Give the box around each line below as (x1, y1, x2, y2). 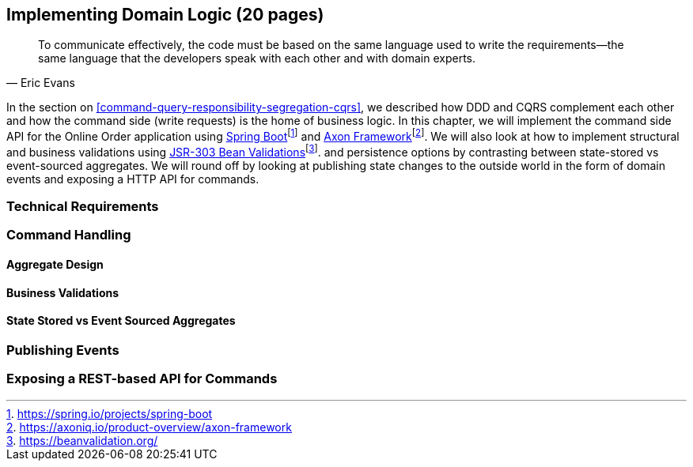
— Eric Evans (6, 76, 75, 90)
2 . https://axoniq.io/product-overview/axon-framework (6, 420, 292, 434)
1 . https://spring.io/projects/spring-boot (6, 406, 213, 420)
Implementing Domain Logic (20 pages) (6, 5, 324, 24)
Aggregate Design (6, 258, 104, 272)
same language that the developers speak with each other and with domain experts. (38, 51, 476, 66)
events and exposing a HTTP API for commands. (6, 171, 259, 186)
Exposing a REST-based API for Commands (6, 371, 278, 387)
